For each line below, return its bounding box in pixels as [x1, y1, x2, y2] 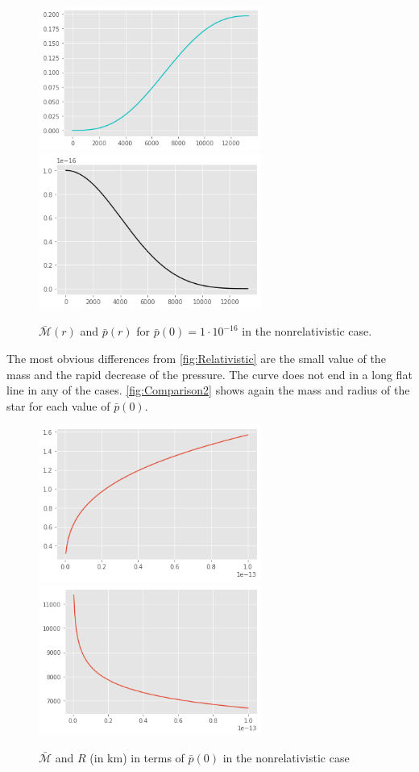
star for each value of [6, 397, 110, 414]
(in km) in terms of [89, 749, 185, 766]
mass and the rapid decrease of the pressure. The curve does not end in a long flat [6, 365, 413, 382]
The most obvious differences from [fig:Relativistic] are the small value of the [6, 350, 386, 367]
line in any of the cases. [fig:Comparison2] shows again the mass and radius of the [6, 382, 410, 399]
